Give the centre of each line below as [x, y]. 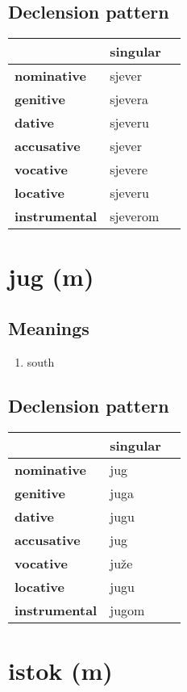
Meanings [49, 327]
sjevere [129, 170]
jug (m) [51, 277]
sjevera [129, 99]
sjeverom [135, 216]
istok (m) [60, 670]
